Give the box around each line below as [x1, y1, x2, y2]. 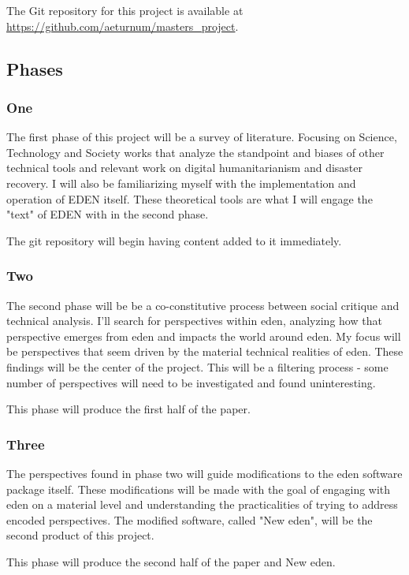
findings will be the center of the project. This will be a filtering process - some [6, 358, 389, 375]
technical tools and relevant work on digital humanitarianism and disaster [6, 159, 363, 176]
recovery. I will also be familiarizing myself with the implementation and [6, 174, 356, 191]
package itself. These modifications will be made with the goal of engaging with [6, 480, 391, 497]
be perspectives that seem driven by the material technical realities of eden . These [6, 343, 403, 360]
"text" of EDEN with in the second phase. [6, 206, 209, 222]
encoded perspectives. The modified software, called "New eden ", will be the [6, 511, 373, 528]
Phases [6, 56, 63, 80]
